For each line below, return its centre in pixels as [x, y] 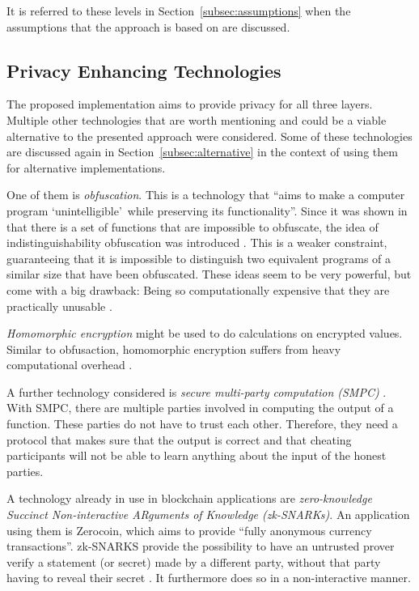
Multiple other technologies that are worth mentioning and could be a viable [197, 119]
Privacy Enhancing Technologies [144, 70]
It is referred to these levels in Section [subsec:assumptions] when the [179, 11]
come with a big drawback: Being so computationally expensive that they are [198, 289]
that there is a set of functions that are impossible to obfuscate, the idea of [193, 226]
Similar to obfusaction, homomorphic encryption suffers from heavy [174, 349]
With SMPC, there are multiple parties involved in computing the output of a [200, 408]
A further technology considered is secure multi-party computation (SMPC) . [197, 391]
